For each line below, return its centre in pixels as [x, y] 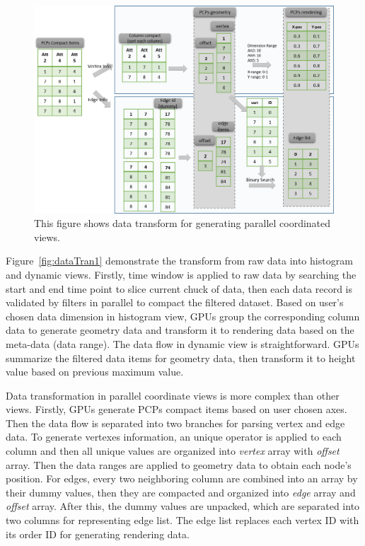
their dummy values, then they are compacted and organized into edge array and [181, 492]
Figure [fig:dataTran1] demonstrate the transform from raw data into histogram [179, 261]
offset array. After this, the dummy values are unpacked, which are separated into [183, 506]
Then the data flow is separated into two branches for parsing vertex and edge [175, 423]
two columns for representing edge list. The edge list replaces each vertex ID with [182, 520]
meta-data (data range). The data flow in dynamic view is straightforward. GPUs [182, 343]
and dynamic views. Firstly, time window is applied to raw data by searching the [181, 274]
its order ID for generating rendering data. [98, 534]
